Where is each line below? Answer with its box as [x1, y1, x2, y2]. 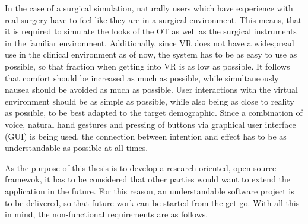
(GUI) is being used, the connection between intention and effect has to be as [5, 130, 287, 142]
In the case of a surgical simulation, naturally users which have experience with [5, 2, 293, 14]
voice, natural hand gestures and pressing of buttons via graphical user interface [5, 118, 296, 130]
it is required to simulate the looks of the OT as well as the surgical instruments [5, 25, 297, 37]
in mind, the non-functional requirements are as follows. [5, 208, 208, 220]
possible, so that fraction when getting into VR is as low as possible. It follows [5, 59, 290, 72]
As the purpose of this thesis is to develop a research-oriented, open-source [5, 161, 277, 173]
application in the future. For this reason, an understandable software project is [5, 184, 294, 197]
